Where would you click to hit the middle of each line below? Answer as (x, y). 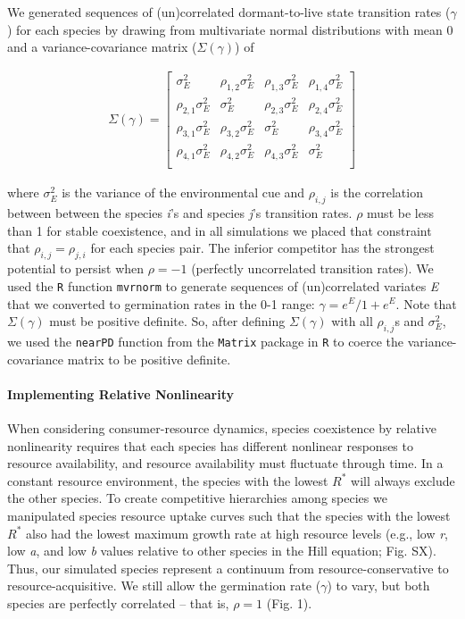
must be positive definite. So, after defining (167, 321)
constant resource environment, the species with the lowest (168, 480)
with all (352, 321)
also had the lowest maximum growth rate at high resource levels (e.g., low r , (237, 533)
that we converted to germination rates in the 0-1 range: (161, 303)
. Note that (426, 303)
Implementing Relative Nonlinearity (121, 393)
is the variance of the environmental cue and (183, 192)
